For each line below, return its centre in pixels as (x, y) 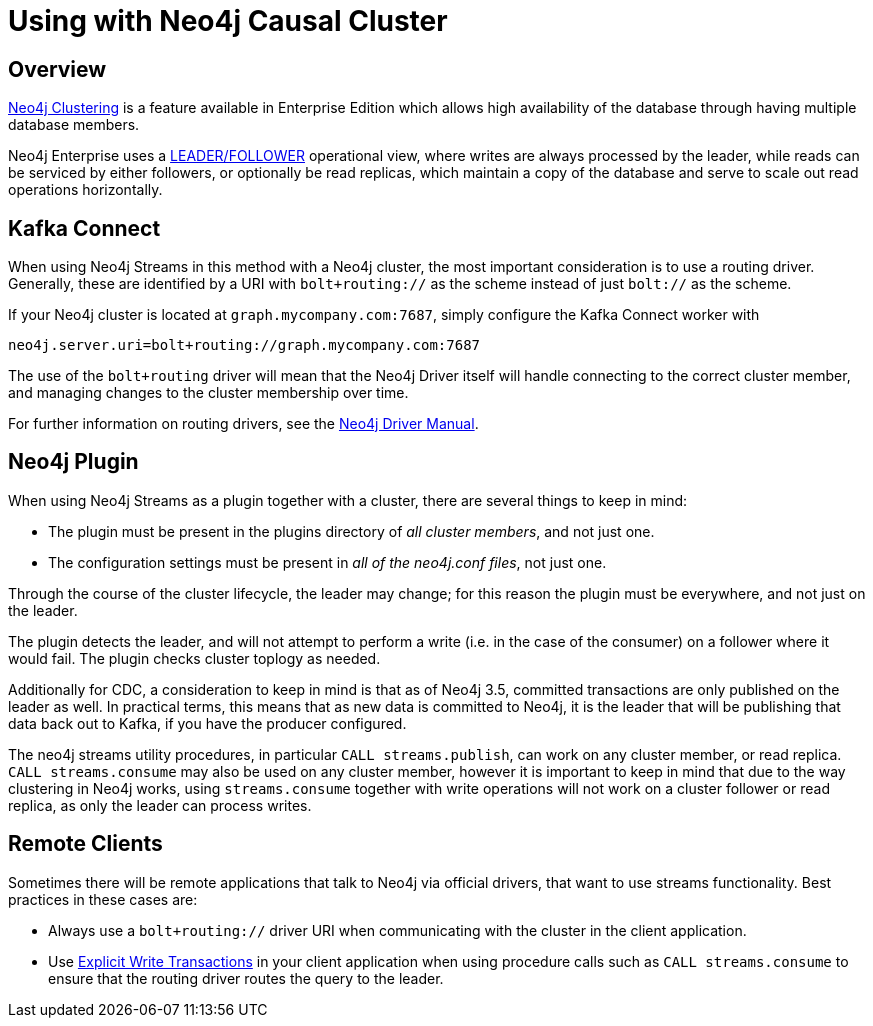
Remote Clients (85, 844)
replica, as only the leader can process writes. (160, 805)
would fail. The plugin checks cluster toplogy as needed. (194, 658)
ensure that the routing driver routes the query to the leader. (246, 978)
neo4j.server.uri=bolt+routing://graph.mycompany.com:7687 (244, 345)
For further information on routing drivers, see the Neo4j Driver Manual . (243, 424)
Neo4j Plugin (73, 462)
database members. (74, 125)
